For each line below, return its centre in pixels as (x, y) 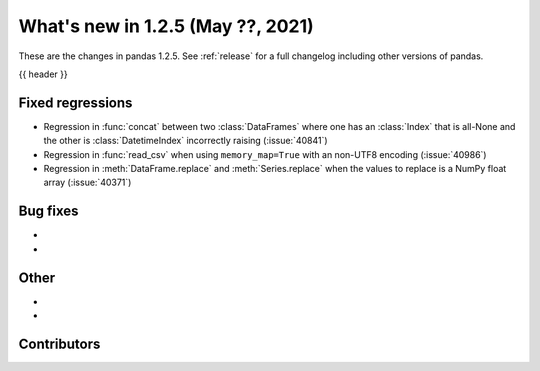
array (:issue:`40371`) (87, 182)
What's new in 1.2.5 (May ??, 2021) (166, 26)
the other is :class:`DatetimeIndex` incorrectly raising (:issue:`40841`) (186, 141)
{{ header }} (43, 74)
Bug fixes (48, 211)
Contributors (59, 343)
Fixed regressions (75, 102)
